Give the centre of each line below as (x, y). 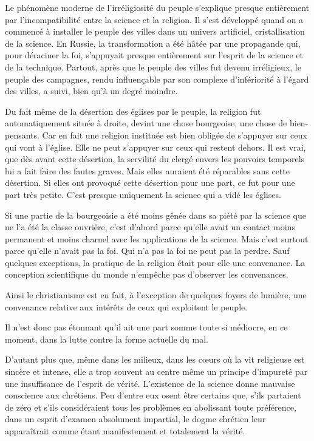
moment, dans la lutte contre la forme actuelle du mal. (107, 339)
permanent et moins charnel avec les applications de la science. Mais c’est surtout (157, 238)
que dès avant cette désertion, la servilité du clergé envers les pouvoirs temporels (155, 159)
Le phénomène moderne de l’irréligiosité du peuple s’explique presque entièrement (157, 7)
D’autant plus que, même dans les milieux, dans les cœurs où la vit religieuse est (155, 359)
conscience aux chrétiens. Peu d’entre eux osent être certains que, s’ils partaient (153, 395)
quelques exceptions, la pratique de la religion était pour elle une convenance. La (155, 262)
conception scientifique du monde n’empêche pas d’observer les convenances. (147, 274)
